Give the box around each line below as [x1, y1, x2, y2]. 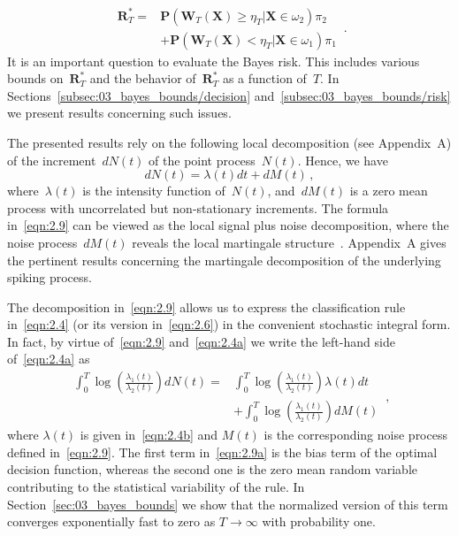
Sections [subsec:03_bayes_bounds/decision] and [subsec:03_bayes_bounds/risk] [7, 86, 451, 104]
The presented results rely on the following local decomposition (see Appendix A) [7, 133, 452, 151]
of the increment [7, 150, 96, 169]
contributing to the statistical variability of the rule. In [7, 477, 305, 495]
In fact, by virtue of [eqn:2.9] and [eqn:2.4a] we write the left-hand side [7, 332, 395, 350]
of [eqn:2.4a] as [7, 349, 90, 368]
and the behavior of [89, 69, 196, 88]
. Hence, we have [297, 150, 388, 169]
